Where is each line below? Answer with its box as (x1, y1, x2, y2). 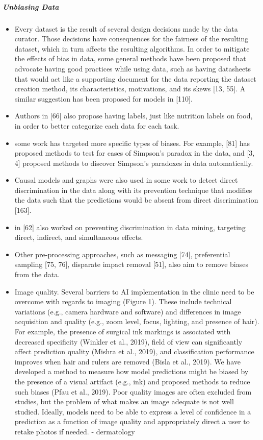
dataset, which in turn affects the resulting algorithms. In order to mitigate (14, 43, 250, 54)
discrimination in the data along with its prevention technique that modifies (14, 184, 252, 195)
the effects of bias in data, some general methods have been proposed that (14, 53, 246, 64)
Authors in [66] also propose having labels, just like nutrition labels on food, (14, 110, 253, 121)
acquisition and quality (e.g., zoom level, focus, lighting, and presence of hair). (14, 316, 259, 327)
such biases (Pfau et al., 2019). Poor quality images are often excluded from (14, 386, 252, 397)
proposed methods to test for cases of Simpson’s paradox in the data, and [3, (14, 148, 255, 158)
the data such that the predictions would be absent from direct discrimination (14, 194, 258, 205)
